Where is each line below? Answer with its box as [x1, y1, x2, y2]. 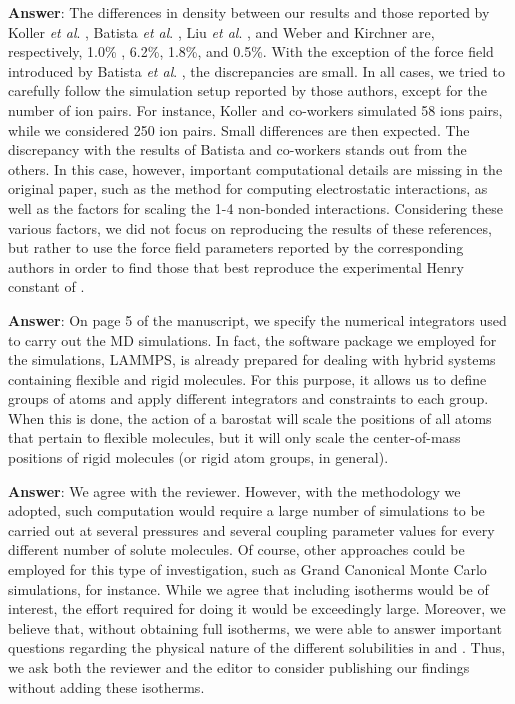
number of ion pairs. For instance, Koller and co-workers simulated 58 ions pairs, [8, 99, 503, 120]
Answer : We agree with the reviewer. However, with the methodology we [8, 480, 461, 501]
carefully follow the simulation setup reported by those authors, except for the [8, 80, 487, 101]
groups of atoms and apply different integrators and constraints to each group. [8, 388, 489, 409]
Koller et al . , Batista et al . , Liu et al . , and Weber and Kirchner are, [8, 21, 435, 42]
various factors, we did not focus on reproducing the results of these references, [8, 217, 492, 238]
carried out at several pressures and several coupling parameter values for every [8, 519, 495, 540]
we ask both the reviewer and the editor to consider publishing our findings [8, 657, 470, 677]
